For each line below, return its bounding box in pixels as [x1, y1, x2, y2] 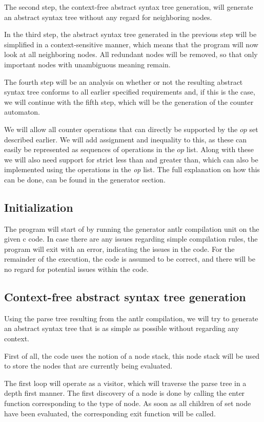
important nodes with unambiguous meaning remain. [4, 59, 171, 69]
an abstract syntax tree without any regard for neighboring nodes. [4, 11, 212, 22]
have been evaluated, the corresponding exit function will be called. [4, 408, 216, 418]
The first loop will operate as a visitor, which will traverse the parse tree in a [4, 377, 247, 388]
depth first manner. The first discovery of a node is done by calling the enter [4, 388, 245, 398]
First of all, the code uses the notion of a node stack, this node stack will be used [4, 350, 260, 361]
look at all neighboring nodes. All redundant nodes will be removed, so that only [4, 49, 258, 60]
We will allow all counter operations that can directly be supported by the [4, 123, 238, 134]
